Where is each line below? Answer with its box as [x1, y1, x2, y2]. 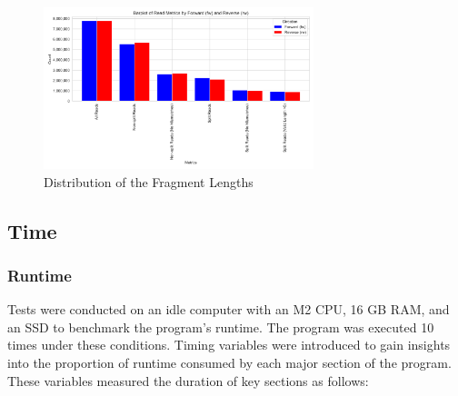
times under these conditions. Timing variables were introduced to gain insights [7, 335, 451, 354]
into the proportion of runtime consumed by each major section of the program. [7, 352, 452, 371]
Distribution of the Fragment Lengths [44, 172, 254, 191]
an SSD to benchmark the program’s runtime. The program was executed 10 [7, 317, 434, 336]
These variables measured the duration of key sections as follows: [7, 371, 369, 390]
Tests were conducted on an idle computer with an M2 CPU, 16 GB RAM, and [7, 300, 450, 319]
